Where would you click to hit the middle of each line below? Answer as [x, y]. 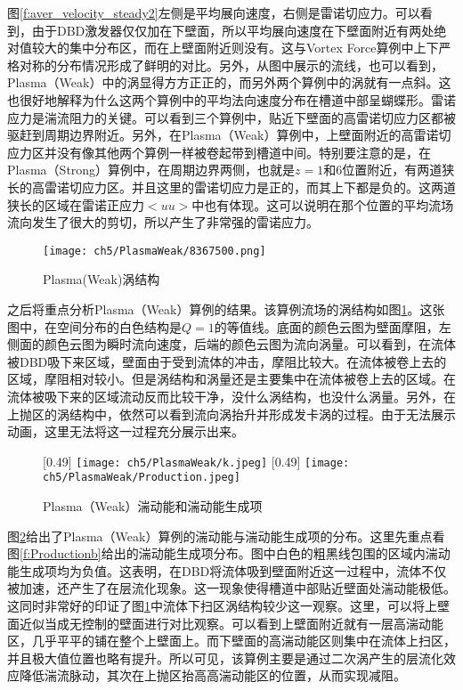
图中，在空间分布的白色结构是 [94, 326]
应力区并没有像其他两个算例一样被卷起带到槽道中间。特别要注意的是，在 [219, 152]
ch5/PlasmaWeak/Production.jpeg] [142, 478]
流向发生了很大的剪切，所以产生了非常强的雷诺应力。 [163, 222]
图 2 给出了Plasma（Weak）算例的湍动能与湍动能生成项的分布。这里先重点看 [226, 536]
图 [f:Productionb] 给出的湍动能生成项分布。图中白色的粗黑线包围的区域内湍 [223, 553]
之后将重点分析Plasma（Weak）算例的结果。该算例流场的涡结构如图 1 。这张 [226, 308]
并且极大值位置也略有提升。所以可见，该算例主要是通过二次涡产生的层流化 [225, 658]
